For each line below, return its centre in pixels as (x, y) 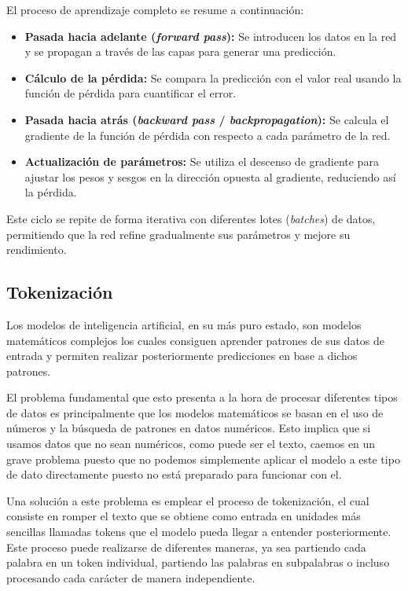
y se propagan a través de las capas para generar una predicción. (180, 51)
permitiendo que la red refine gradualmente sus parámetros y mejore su (178, 234)
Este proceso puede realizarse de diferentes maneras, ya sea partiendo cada (186, 547)
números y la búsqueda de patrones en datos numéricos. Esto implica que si (189, 428)
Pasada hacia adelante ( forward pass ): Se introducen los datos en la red (211, 36)
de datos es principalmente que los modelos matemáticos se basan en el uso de (195, 412)
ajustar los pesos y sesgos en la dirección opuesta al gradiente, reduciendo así (210, 176)
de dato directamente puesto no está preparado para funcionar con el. (174, 474)
